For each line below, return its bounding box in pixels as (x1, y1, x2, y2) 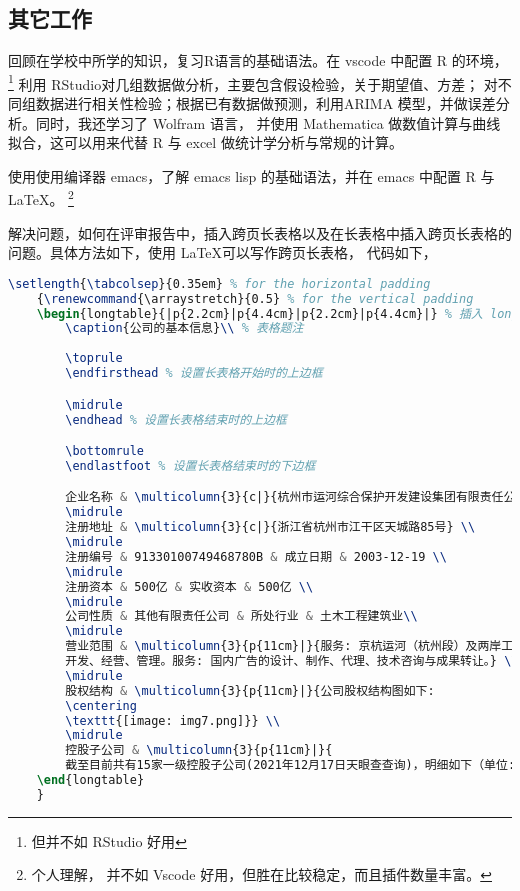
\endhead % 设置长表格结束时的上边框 (65, 412, 287, 427)
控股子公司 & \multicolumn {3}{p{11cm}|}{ (65, 743, 333, 758)
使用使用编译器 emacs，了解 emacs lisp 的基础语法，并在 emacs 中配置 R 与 (8, 165, 495, 186)
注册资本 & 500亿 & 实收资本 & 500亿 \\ (65, 579, 314, 594)
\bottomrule (65, 444, 145, 459)
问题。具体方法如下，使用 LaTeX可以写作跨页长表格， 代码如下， (8, 242, 437, 263)
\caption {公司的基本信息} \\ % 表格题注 (65, 321, 304, 336)
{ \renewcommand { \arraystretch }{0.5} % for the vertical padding (36, 291, 474, 306)
